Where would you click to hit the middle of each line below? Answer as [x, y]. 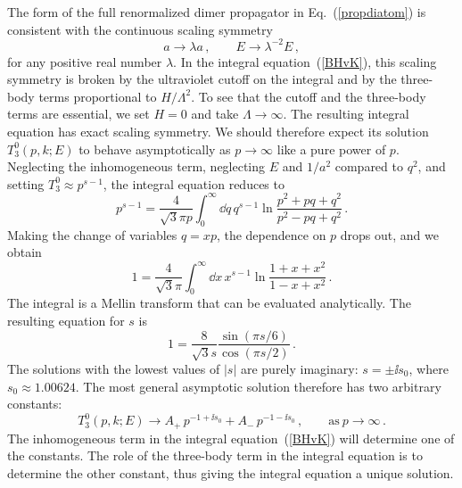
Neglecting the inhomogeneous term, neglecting [136, 166]
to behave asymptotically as [155, 149]
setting [26, 183]
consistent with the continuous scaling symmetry [140, 29]
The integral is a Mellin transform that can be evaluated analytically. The [209, 303]
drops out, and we [389, 234]
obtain [25, 252]
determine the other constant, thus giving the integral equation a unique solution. [231, 472]
